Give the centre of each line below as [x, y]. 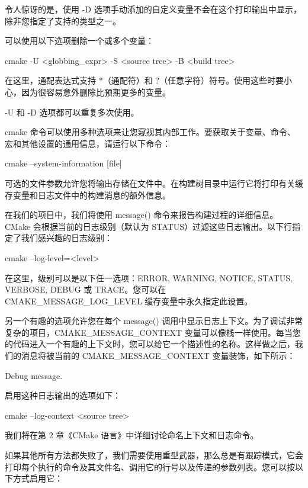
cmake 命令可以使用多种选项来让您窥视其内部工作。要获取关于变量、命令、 [150, 132]
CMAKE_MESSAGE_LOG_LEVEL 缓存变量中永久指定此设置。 [129, 301]
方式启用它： [38, 478]
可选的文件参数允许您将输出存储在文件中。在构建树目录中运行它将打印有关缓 [154, 183]
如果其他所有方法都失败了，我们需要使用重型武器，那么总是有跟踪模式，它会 [154, 455]
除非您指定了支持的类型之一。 [63, 20]
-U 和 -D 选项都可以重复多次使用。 [72, 112]
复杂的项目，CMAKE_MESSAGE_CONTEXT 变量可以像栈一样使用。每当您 [153, 332]
